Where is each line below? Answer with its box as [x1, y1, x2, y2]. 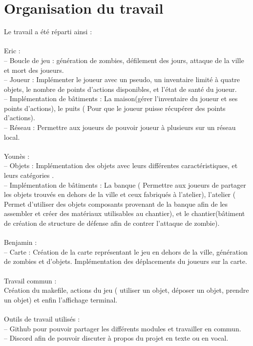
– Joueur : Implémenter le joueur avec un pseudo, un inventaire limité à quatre [4, 74, 240, 85]
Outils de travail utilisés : [4, 313, 80, 324]
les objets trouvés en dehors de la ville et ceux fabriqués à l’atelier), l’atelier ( [4, 189, 236, 199]
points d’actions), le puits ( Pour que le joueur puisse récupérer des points [4, 103, 226, 113]
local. [4, 131, 20, 142]
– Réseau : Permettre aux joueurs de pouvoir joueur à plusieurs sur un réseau [4, 122, 236, 132]
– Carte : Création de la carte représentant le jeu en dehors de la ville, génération [4, 246, 248, 257]
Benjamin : [4, 237, 37, 247]
